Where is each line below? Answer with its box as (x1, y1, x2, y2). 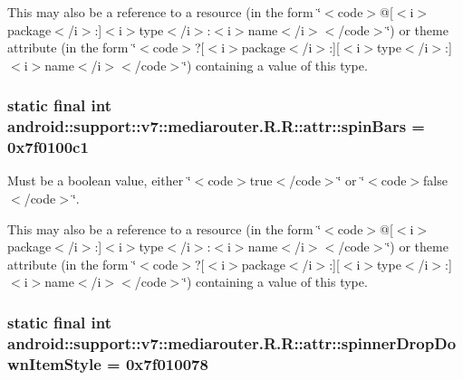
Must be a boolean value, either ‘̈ (7, 171, 191, 190)
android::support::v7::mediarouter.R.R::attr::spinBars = (7, 115, 425, 138)
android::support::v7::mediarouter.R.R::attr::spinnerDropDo (7, 331, 457, 354)
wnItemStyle (7, 352, 101, 375)
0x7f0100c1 (7, 136, 89, 158)
